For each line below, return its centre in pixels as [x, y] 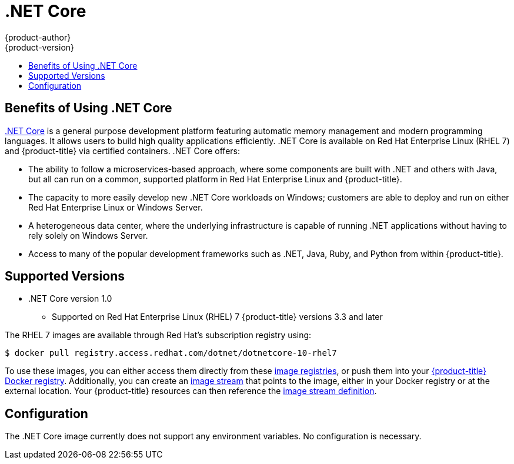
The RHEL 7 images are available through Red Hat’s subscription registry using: [158, 335]
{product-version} [40, 47]
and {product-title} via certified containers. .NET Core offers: [122, 151]
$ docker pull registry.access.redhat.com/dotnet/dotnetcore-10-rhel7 [171, 353]
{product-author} [38, 37]
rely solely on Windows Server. [88, 235]
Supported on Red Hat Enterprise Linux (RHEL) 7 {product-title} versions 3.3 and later [217, 317]
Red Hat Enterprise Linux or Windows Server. [116, 207]
